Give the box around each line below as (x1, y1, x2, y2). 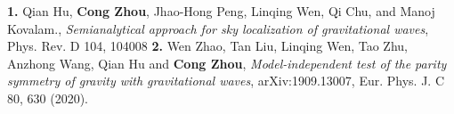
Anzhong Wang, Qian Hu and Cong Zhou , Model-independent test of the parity (7, 53, 447, 72)
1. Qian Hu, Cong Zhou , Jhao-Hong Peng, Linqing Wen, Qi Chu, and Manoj (7, 2, 435, 20)
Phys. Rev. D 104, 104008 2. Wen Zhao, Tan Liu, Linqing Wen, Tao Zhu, (7, 37, 408, 55)
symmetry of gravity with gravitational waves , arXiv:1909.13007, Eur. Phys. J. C (7, 71, 445, 90)
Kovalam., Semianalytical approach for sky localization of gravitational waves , (7, 19, 429, 37)
